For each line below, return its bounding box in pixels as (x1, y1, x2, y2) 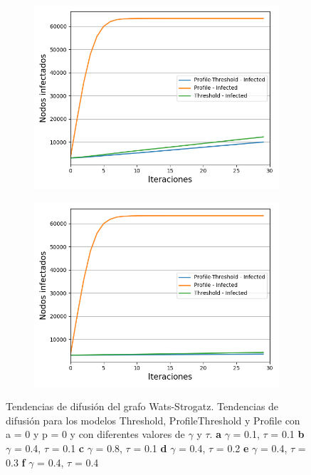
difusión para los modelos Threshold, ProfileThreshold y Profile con (6, 412, 300, 427)
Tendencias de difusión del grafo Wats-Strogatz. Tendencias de (6, 399, 279, 414)
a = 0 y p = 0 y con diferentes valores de (6, 427, 185, 442)
